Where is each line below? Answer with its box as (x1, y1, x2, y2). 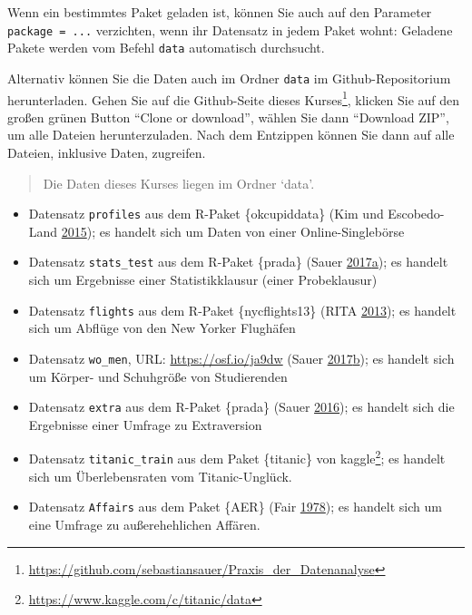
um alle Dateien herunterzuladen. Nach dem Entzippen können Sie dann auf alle (7, 125, 455, 144)
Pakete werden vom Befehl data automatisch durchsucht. (7, 38, 325, 57)
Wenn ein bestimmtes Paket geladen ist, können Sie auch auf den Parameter (7, 3, 432, 21)
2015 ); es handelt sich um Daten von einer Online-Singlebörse (61, 221, 405, 240)
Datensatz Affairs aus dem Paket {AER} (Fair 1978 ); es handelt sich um (28, 497, 442, 516)
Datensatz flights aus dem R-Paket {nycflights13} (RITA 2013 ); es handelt (28, 300, 457, 319)
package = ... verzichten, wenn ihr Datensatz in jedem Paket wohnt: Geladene (7, 20, 453, 39)
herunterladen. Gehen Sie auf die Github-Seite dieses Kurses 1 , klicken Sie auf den (7, 87, 460, 109)
